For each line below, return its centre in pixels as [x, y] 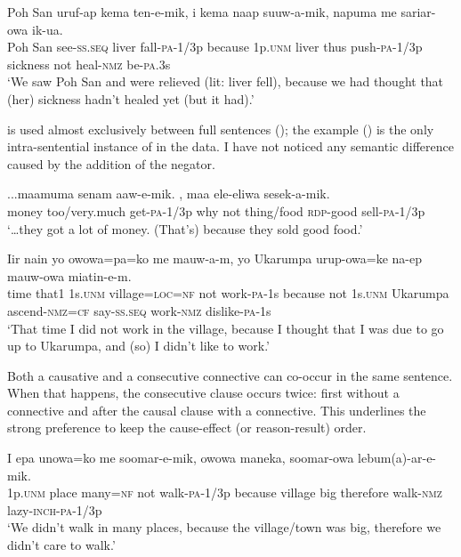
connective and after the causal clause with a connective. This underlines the [217, 410]
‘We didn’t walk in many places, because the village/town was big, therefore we [224, 527]
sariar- [418, 12]
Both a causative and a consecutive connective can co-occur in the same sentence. [230, 375]
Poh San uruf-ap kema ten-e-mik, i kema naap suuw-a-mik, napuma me [202, 12]
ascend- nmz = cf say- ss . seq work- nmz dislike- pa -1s [139, 310]
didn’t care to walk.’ [61, 545]
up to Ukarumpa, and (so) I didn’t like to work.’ [138, 346]
